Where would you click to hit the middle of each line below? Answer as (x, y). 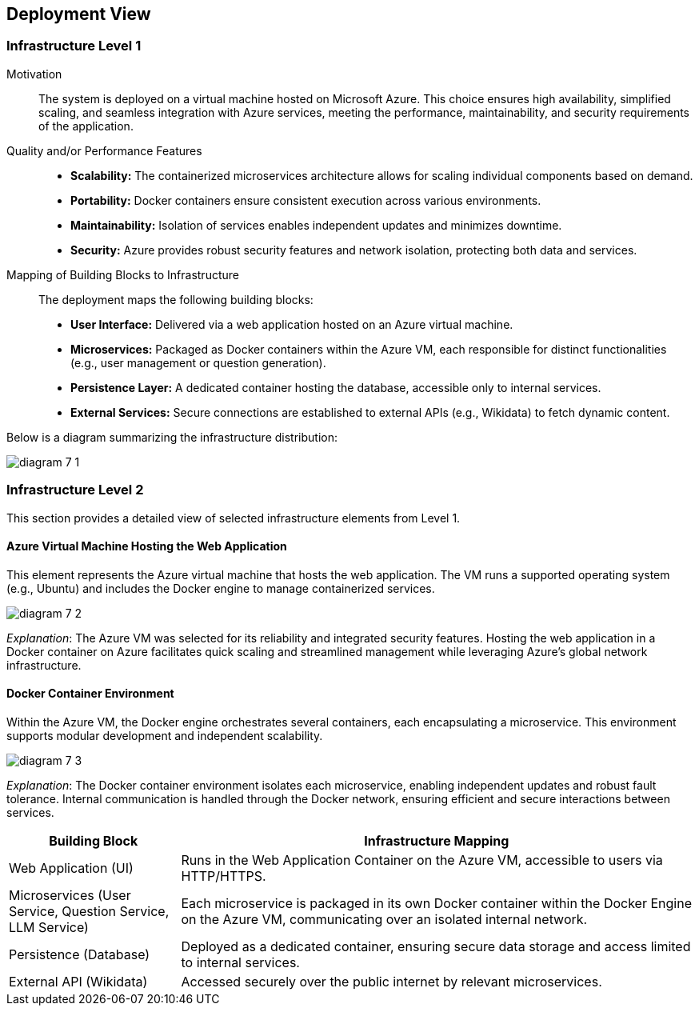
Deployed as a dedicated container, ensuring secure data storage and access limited (436, 946)
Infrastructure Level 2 (75, 490)
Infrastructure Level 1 (74, 46)
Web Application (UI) (71, 868)
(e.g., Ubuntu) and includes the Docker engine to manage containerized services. (221, 588)
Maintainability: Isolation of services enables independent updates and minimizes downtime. (316, 225)
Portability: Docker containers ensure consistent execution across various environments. (306, 200)
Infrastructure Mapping (437, 840)
